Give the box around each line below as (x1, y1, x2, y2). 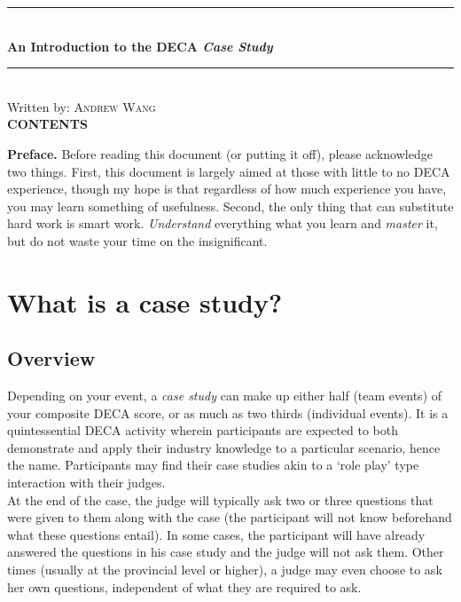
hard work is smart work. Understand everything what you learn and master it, (7, 214, 438, 233)
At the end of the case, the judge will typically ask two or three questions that (7, 490, 434, 509)
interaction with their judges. (7, 473, 166, 492)
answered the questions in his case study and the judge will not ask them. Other (7, 543, 444, 561)
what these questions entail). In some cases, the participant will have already (7, 525, 426, 543)
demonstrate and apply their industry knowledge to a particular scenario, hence (7, 438, 441, 456)
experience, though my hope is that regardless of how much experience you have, (7, 179, 447, 198)
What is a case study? (7, 283, 283, 320)
